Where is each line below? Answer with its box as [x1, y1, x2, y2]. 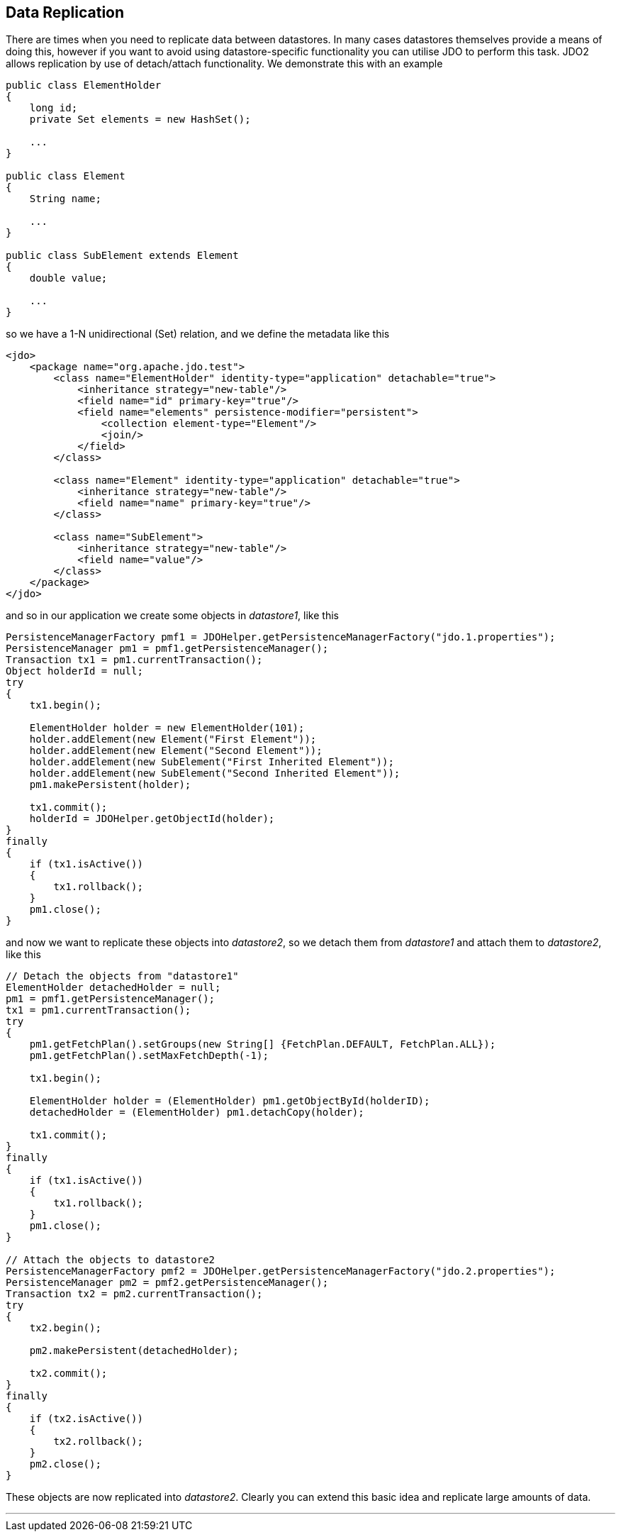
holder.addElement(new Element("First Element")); [29, 733, 317, 745]
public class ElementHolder [6, 79, 162, 91]
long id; [29, 102, 78, 114]
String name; [29, 193, 101, 205]
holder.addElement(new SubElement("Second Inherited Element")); [29, 767, 401, 779]
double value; [29, 272, 108, 284]
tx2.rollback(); [53, 1436, 143, 1448]
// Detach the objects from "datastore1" [6, 970, 239, 982]
